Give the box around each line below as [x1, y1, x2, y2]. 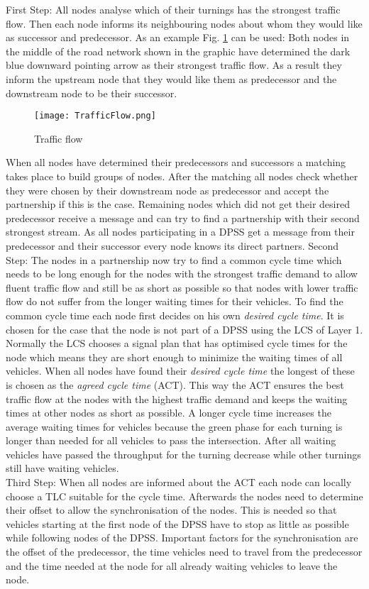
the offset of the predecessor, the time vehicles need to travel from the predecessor [6, 544, 363, 559]
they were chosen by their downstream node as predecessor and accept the [6, 182, 329, 197]
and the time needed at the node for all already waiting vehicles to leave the [6, 558, 338, 573]
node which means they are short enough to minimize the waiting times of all [6, 349, 343, 364]
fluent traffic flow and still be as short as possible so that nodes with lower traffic [6, 280, 358, 294]
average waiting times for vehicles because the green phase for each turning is [6, 419, 343, 434]
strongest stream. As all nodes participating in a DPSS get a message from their [6, 224, 355, 239]
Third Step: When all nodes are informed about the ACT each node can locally [6, 475, 352, 490]
